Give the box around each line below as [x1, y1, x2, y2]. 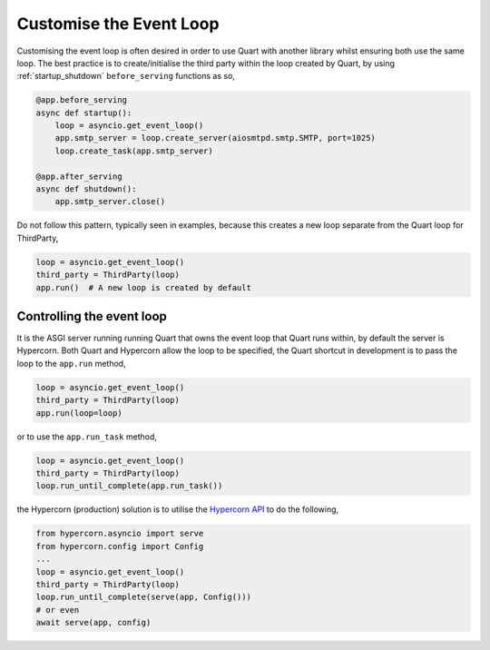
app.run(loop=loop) [35, 408, 122, 418]
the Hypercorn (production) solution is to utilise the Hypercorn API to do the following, [16, 504, 339, 515]
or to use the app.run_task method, [16, 431, 158, 442]
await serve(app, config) [35, 617, 152, 628]
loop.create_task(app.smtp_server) [54, 145, 213, 156]
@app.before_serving [35, 95, 127, 105]
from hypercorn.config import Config [35, 541, 204, 551]
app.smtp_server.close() [54, 196, 166, 207]
